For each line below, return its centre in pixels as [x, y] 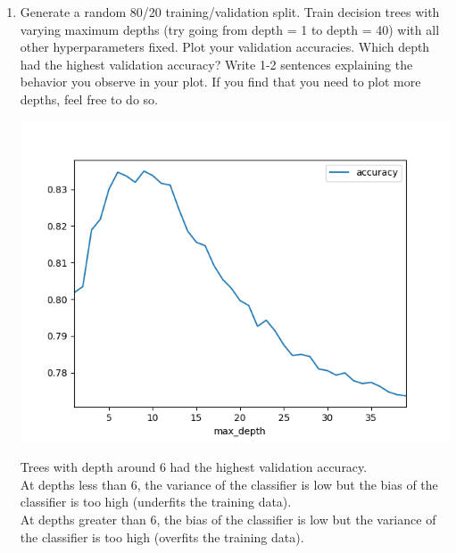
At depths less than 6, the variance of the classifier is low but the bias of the [229, 484]
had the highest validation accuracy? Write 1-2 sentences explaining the [216, 64]
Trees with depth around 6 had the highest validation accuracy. [194, 467]
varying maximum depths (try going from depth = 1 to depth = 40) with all [230, 29]
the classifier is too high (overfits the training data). [162, 536]
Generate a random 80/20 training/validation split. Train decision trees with [230, 12]
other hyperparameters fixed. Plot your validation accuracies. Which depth [225, 47]
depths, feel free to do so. [89, 99]
